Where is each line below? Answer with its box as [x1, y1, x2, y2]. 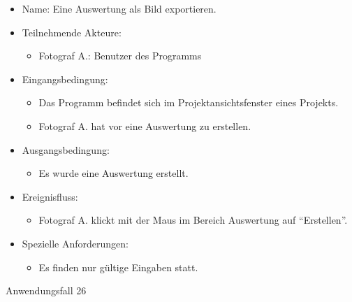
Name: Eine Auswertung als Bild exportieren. [22, 1, 217, 15]
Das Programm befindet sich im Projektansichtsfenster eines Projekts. [38, 95, 339, 110]
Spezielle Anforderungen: [22, 236, 129, 250]
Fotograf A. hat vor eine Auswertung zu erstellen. [38, 118, 251, 133]
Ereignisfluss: [22, 189, 78, 203]
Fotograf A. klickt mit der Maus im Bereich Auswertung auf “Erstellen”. [38, 213, 348, 227]
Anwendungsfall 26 [6, 283, 87, 298]
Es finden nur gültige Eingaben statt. [38, 259, 198, 274]
